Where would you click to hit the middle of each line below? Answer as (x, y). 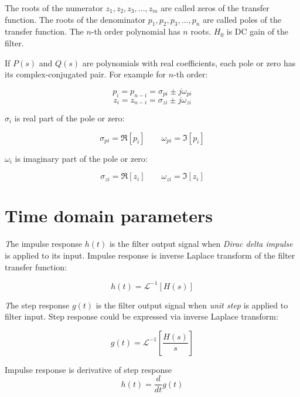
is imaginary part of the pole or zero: (81, 158)
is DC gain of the (258, 31)
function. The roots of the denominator (75, 19)
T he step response (37, 305)
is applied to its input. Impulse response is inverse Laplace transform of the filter (150, 255)
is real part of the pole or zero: (69, 118)
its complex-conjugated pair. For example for (85, 74)
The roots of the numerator (54, 8)
